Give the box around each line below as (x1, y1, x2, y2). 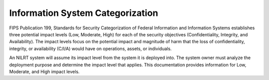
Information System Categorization (9, 7, 158, 18)
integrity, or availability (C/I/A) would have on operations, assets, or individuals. (9, 45, 172, 52)
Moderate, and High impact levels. (9, 69, 80, 75)
